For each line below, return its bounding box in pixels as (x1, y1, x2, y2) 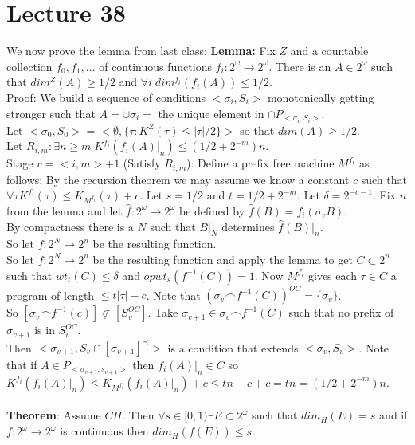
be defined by (179, 202, 245, 219)
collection (6, 57, 53, 74)
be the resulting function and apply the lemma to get (92, 250, 353, 267)
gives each (307, 266, 358, 283)
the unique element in (158, 104, 264, 121)
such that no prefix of (288, 304, 394, 321)
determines (221, 218, 275, 234)
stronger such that (6, 104, 96, 121)
